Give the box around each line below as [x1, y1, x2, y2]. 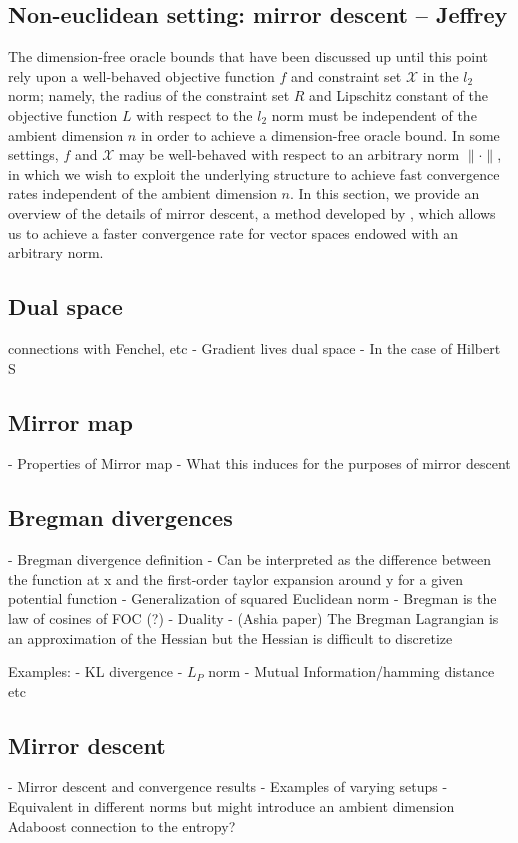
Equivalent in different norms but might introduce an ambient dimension [8, 796, 455, 817]
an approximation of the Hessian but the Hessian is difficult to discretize [8, 627, 453, 648]
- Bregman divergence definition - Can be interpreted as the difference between [8, 549, 492, 570]
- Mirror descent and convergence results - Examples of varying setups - [8, 776, 448, 797]
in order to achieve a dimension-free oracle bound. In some [140, 124, 500, 145]
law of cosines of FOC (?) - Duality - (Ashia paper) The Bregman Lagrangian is [8, 607, 499, 628]
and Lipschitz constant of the [309, 85, 488, 106]
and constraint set [291, 65, 402, 86]
